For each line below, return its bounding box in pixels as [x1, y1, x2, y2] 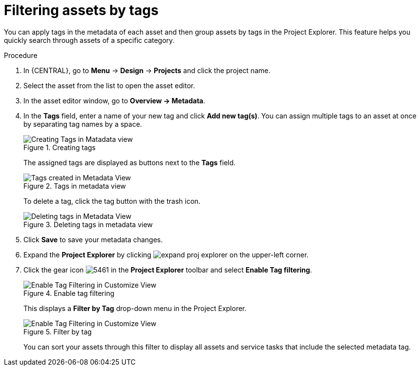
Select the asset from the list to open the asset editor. [23, 81, 195, 90]
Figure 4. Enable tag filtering [23, 289, 115, 297]
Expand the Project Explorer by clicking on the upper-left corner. [23, 250, 309, 259]
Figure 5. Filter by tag [23, 327, 92, 336]
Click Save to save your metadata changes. [23, 235, 163, 244]
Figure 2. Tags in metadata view [23, 181, 126, 190]
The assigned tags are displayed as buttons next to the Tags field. [23, 158, 236, 167]
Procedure [4, 51, 38, 59]
